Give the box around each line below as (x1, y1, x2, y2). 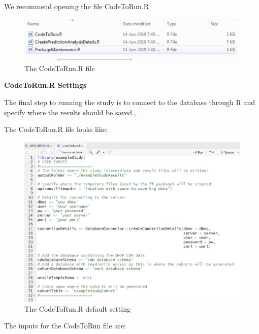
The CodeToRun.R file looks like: (4, 124, 108, 135)
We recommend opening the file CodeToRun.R (4, 1, 149, 11)
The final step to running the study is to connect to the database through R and (4, 97, 255, 108)
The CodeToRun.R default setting (24, 303, 131, 314)
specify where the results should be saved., (4, 107, 136, 117)
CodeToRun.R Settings (4, 80, 87, 90)
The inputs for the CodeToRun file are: (4, 320, 126, 331)
